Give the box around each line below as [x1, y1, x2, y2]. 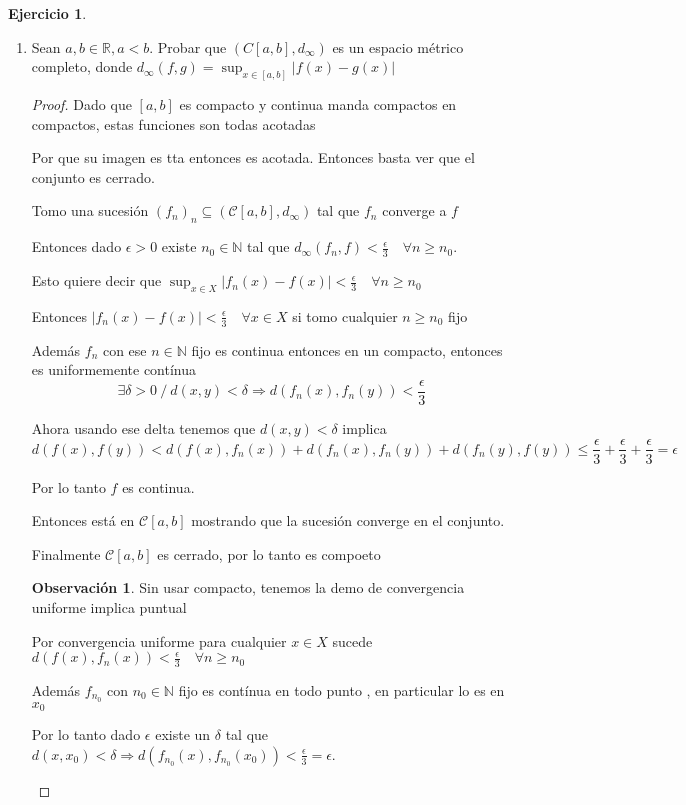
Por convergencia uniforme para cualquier [31, 630, 287, 651]
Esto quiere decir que [31, 270, 162, 291]
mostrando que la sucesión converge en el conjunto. [191, 510, 505, 531]
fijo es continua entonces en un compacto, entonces [191, 339, 503, 360]
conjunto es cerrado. [31, 166, 155, 187]
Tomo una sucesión [31, 200, 149, 221]
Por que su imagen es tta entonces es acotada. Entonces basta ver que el [31, 147, 475, 168]
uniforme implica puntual [31, 596, 187, 617]
